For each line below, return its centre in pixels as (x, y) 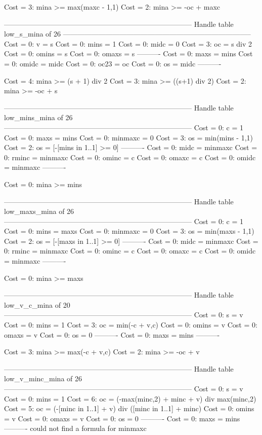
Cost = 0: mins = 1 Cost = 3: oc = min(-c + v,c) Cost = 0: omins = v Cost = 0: (131, 325)
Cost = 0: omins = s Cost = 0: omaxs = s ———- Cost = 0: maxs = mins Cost (128, 53)
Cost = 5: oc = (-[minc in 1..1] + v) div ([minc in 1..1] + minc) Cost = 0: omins (129, 408)
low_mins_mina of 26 (38, 117)
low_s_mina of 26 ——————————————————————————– (127, 34)
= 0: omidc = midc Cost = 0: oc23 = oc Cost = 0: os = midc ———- (113, 63)
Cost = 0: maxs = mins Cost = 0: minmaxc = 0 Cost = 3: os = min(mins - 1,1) (129, 137)
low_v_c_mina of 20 (37, 304)
